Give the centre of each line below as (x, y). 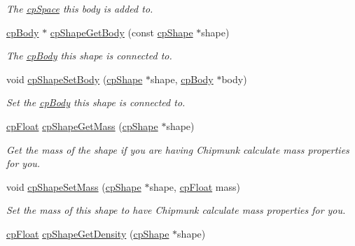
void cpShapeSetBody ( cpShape (75, 79)
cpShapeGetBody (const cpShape (121, 32)
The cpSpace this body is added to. (80, 8)
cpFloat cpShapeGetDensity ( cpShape (88, 233)
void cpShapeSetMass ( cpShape (74, 186)
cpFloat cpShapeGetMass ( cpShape (82, 125)
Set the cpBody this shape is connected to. (96, 102)
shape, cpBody (182, 79)
